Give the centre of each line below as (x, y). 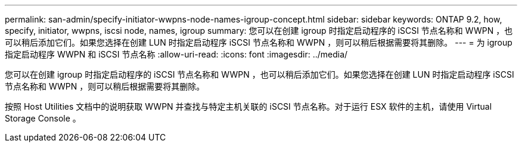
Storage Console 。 (43, 118)
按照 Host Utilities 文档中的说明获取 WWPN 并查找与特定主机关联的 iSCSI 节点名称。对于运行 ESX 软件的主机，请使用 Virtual (248, 106)
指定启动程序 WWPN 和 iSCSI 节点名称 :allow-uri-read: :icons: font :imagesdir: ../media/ (176, 54)
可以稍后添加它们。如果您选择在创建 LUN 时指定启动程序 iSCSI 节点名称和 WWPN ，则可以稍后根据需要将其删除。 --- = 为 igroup (259, 42)
